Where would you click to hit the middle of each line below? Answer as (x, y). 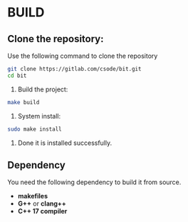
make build (23, 102)
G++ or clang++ (42, 203)
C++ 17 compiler (42, 211)
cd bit (17, 76)
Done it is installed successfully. (65, 143)
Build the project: (43, 89)
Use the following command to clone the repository (83, 56)
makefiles (33, 196)
